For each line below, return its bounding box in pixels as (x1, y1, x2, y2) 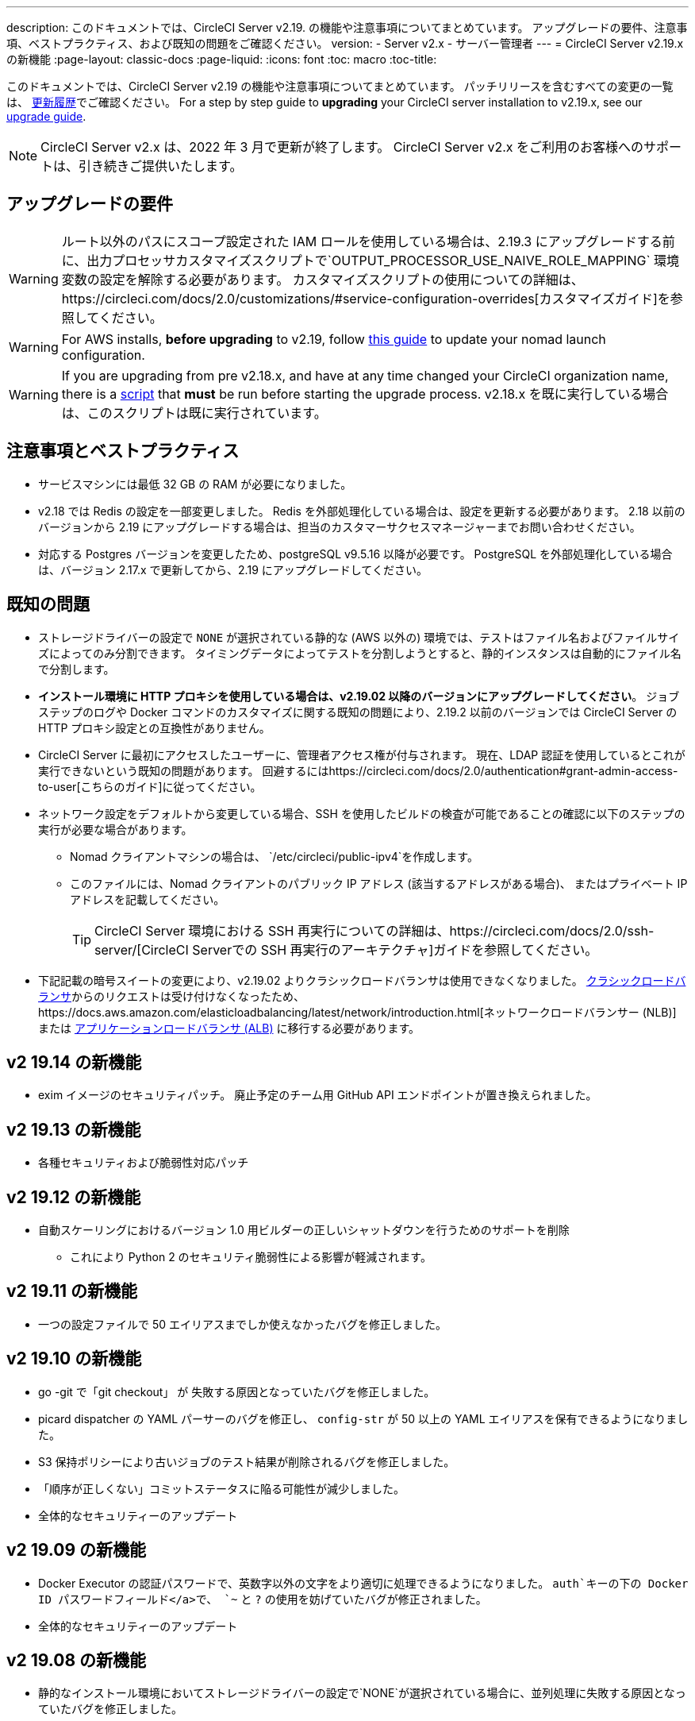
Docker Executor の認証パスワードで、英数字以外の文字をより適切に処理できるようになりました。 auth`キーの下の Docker (38, 1576, 689, 1590)
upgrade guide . (6, 110, 86, 123)
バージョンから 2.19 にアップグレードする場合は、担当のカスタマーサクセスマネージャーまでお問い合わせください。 (38, 519, 641, 534)
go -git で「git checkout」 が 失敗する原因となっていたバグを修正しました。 (38, 1384, 436, 1399)
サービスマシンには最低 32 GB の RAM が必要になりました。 (38, 477, 352, 491)
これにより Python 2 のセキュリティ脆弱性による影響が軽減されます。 (70, 1250, 432, 1264)
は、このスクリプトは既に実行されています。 (61, 404, 327, 421)
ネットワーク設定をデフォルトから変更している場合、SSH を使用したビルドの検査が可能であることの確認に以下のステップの (38, 806, 685, 820)
